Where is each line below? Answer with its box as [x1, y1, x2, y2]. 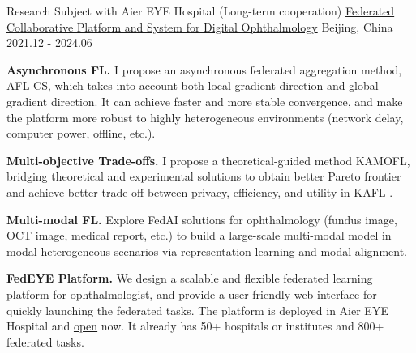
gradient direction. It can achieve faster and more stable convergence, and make [6, 92, 403, 109]
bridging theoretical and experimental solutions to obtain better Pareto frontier [6, 168, 401, 185]
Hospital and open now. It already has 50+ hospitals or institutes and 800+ [6, 317, 384, 334]
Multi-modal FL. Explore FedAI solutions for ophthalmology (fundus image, [6, 211, 397, 228]
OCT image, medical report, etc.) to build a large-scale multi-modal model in [6, 227, 392, 244]
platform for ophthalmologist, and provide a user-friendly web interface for [6, 285, 377, 302]
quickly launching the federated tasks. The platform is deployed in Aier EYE [6, 301, 388, 318]
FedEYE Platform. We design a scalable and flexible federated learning [6, 270, 373, 287]
